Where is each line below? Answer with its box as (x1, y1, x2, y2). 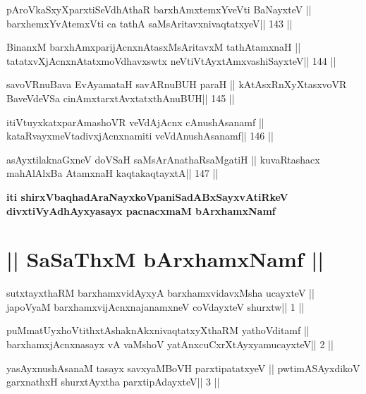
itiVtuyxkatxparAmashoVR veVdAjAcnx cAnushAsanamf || (6, 114, 264, 129)
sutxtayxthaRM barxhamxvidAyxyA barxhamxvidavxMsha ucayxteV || (6, 285, 315, 300)
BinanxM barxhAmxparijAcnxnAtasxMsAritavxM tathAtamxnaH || (6, 39, 301, 54)
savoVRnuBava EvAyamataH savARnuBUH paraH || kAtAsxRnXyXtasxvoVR (6, 77, 347, 92)
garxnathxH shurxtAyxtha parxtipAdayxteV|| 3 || (6, 374, 220, 389)
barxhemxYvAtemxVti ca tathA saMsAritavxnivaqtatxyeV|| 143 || (6, 16, 293, 30)
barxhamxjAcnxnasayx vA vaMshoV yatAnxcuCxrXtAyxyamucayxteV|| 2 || (6, 337, 334, 352)
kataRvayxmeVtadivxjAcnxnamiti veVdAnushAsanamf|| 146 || (6, 128, 274, 143)
